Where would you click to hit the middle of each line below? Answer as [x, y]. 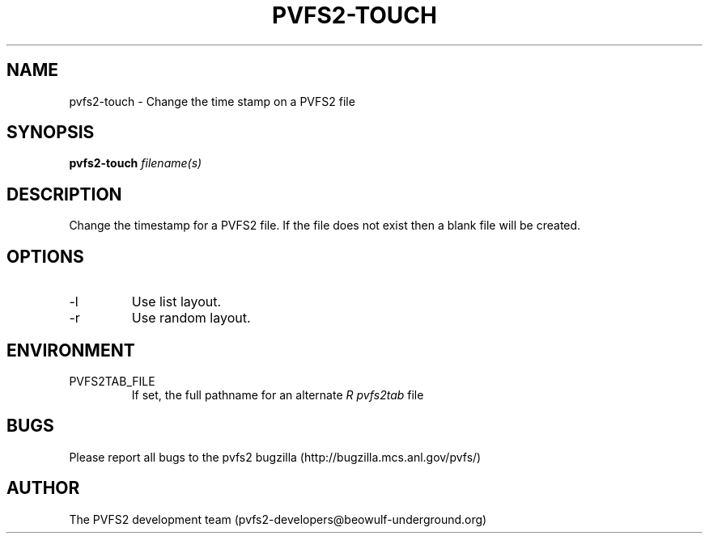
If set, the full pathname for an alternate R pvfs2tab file [278, 394]
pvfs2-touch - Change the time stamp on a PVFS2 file [212, 101]
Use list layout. [176, 302]
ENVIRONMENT [71, 350]
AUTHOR [43, 488]
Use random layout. [191, 318]
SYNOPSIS [51, 133]
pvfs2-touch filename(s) [136, 163]
